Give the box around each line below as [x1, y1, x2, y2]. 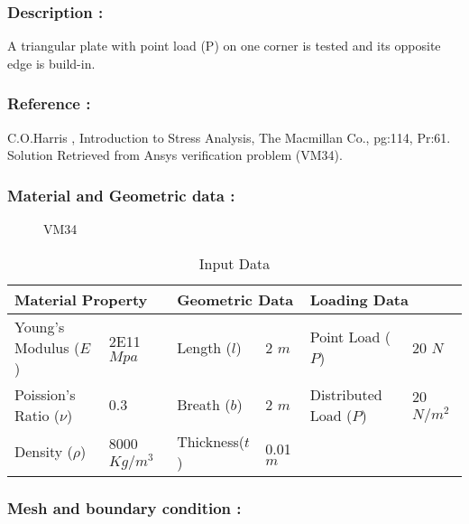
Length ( [177, 336, 232, 358]
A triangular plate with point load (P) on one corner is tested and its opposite [7, 36, 441, 55]
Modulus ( [14, 336, 80, 358]
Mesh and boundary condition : [7, 496, 242, 519]
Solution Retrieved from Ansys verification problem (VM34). [7, 145, 343, 164]
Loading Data [309, 288, 409, 310]
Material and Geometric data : [7, 183, 235, 206]
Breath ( [177, 394, 231, 416]
